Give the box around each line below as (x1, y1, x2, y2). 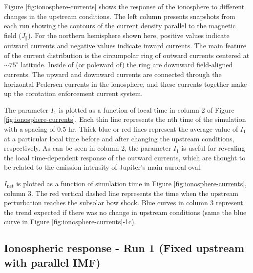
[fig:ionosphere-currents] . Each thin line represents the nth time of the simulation (4, 114, 246, 124)
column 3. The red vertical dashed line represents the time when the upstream (4, 188, 238, 198)
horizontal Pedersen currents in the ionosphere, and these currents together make (4, 78, 247, 89)
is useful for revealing (181, 143, 245, 153)
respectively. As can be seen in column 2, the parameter (4, 143, 171, 153)
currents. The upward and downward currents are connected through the (4, 69, 222, 79)
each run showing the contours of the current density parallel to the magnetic (4, 20, 236, 31)
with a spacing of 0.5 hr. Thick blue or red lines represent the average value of (4, 123, 238, 134)
